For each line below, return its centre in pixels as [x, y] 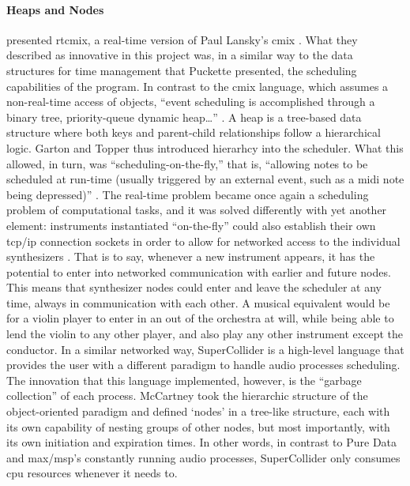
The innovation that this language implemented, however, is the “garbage [184, 380]
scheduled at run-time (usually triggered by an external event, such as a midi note [205, 179]
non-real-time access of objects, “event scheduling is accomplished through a [191, 102]
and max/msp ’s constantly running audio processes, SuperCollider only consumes [203, 457]
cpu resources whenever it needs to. [92, 473]
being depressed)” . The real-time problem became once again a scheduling [188, 194]
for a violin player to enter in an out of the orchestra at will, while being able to [200, 318]
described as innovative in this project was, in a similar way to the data [180, 55]
